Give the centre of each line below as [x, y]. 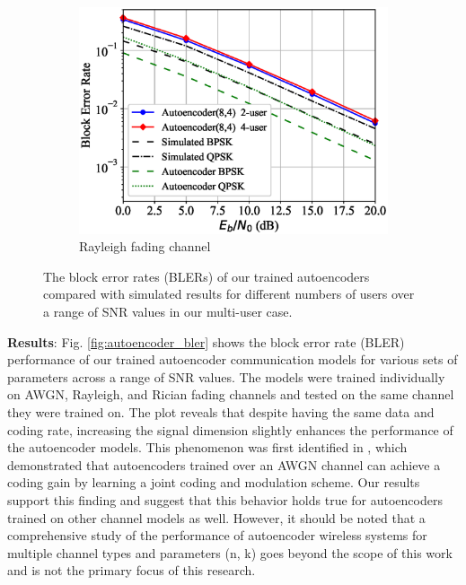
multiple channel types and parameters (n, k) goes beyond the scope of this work [230, 552]
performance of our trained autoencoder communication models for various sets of [233, 359]
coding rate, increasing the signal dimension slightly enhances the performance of [230, 429]
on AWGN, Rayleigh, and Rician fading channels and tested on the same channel [231, 394]
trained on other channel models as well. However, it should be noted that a [216, 517]
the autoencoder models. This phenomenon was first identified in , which [207, 447]
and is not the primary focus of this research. [132, 570]
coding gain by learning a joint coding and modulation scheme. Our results [214, 482]
